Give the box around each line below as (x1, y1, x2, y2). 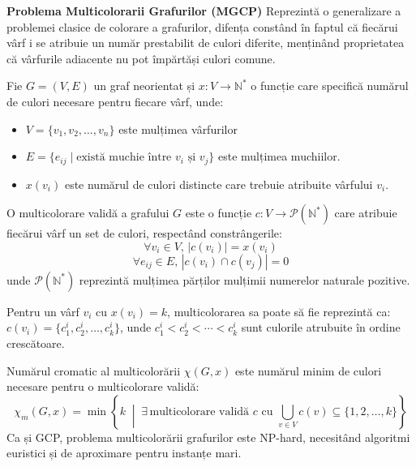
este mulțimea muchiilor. (217, 148, 341, 165)
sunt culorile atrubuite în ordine (241, 319, 401, 336)
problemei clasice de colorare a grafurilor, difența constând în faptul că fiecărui (6, 18, 398, 35)
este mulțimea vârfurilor (118, 120, 238, 137)
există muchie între (76, 152, 172, 164)
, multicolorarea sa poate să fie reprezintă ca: (167, 302, 391, 319)
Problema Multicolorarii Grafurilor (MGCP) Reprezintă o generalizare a (6, 2, 401, 19)
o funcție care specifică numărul (251, 77, 409, 94)
